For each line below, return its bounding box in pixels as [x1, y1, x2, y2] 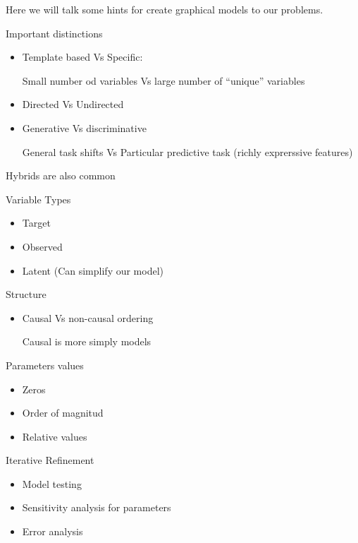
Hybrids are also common [6, 168, 116, 183]
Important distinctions [6, 25, 103, 40]
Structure [6, 287, 47, 302]
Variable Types [6, 191, 71, 206]
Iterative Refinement [6, 453, 94, 467]
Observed [22, 239, 63, 253]
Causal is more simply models [22, 334, 152, 349]
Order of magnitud [22, 405, 104, 420]
